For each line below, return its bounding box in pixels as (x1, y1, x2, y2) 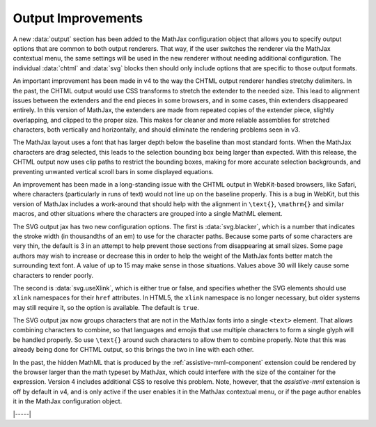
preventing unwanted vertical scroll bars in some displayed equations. (13, 167, 214, 176)
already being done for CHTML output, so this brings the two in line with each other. (13, 346, 254, 354)
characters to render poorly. (13, 271, 94, 279)
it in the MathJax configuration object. (13, 397, 123, 405)
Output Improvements (13, 10, 143, 26)
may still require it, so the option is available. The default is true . (13, 303, 200, 311)
